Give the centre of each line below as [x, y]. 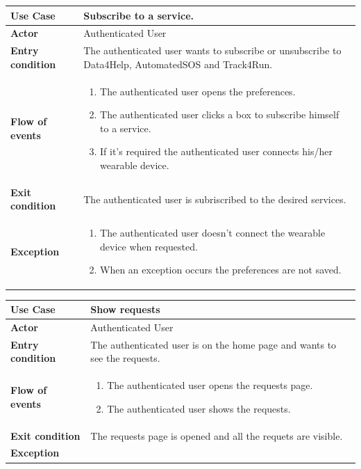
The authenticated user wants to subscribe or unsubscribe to [212, 50]
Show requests [125, 309]
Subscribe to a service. [139, 15]
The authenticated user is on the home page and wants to [213, 344]
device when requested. [149, 246]
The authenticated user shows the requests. [199, 408]
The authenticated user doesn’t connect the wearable [213, 233]
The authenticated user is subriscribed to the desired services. [215, 199]
